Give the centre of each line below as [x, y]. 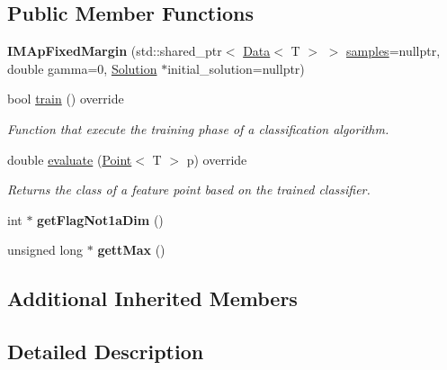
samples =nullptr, [393, 51]
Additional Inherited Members [152, 298]
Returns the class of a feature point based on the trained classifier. [189, 190]
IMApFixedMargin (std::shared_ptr [115, 51]
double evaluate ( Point [70, 159]
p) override [217, 159]
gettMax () [131, 250]
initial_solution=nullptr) [236, 68]
